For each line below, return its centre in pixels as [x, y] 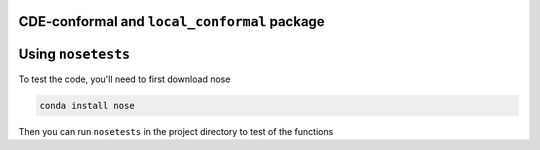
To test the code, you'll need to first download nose [124, 79]
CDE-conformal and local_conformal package [171, 21]
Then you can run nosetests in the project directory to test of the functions [176, 131]
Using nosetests [74, 54]
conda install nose [87, 105]
